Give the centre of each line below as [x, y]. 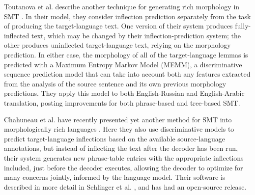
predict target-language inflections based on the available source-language [114, 138]
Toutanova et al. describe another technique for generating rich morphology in [122, 6]
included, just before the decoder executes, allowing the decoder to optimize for [124, 167]
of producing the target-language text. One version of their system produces [118, 26]
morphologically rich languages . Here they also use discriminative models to [119, 129]
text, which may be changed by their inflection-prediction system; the [136, 35]
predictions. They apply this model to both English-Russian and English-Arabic [124, 93]
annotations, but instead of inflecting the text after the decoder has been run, [121, 148]
